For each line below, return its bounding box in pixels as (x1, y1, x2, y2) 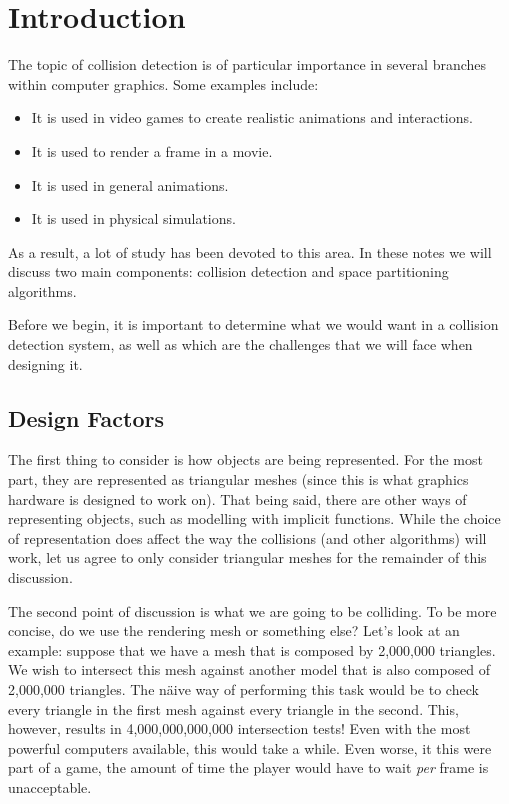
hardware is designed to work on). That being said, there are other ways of (8, 488, 467, 509)
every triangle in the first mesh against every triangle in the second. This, (8, 698, 459, 719)
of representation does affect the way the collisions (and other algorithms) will (8, 527, 487, 548)
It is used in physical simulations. (31, 208, 236, 229)
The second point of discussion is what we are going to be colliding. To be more (8, 600, 497, 621)
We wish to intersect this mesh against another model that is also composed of (8, 659, 491, 680)
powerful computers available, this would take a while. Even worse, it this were (8, 737, 492, 758)
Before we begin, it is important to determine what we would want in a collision (8, 314, 499, 335)
